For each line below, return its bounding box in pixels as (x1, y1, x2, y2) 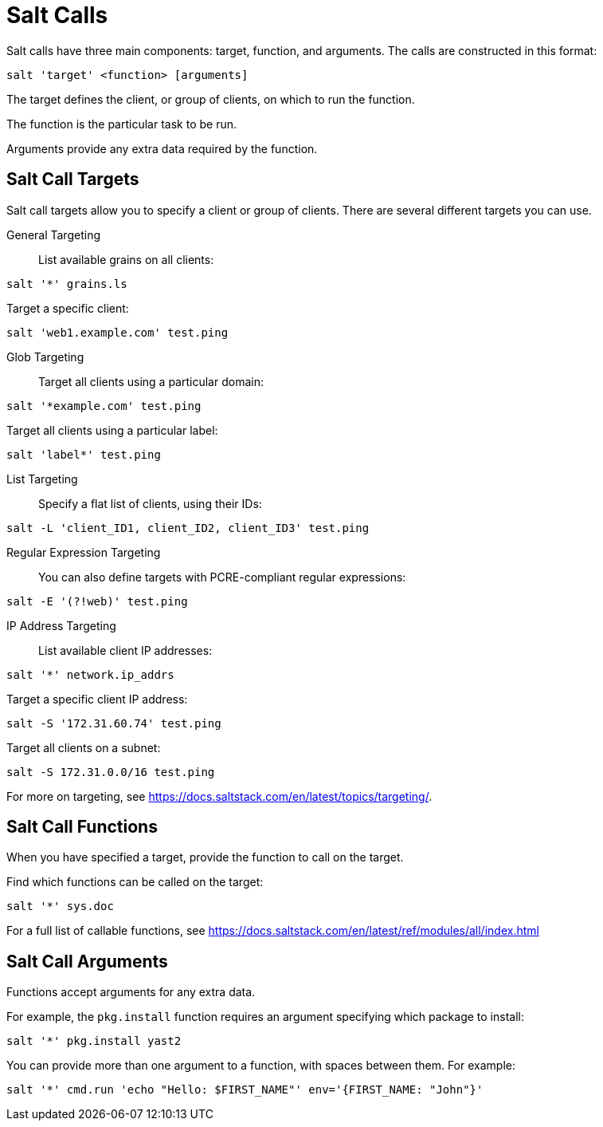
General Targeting (6, 227, 100, 242)
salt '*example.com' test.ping (6, 399, 202, 412)
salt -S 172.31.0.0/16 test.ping (6, 765, 215, 778)
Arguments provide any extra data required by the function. (6, 141, 318, 156)
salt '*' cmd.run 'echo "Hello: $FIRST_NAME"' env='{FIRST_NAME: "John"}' (6, 1083, 484, 1097)
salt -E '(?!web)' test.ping (6, 594, 188, 608)
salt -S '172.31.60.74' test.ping (6, 716, 221, 730)
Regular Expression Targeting (6, 545, 161, 559)
